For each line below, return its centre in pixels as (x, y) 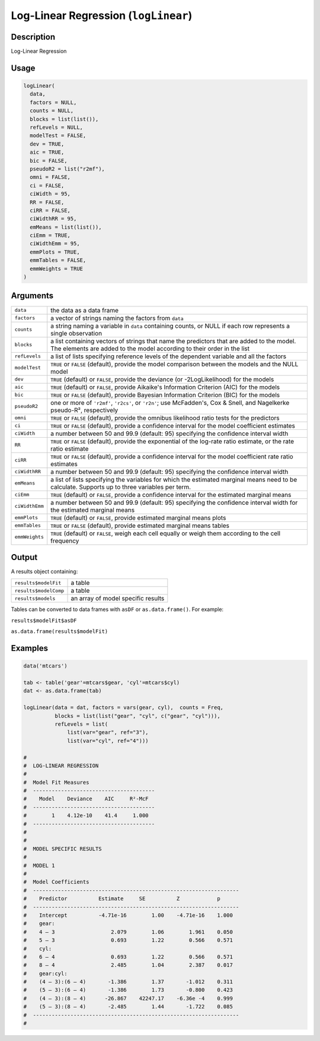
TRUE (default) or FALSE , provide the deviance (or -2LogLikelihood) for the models (162, 379)
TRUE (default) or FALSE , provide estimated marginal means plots (138, 518)
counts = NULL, (52, 111)
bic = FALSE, (49, 161)
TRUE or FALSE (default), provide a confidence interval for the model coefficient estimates (173, 426)
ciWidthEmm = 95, (55, 244)
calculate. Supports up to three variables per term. (121, 487)
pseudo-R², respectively (84, 410)
